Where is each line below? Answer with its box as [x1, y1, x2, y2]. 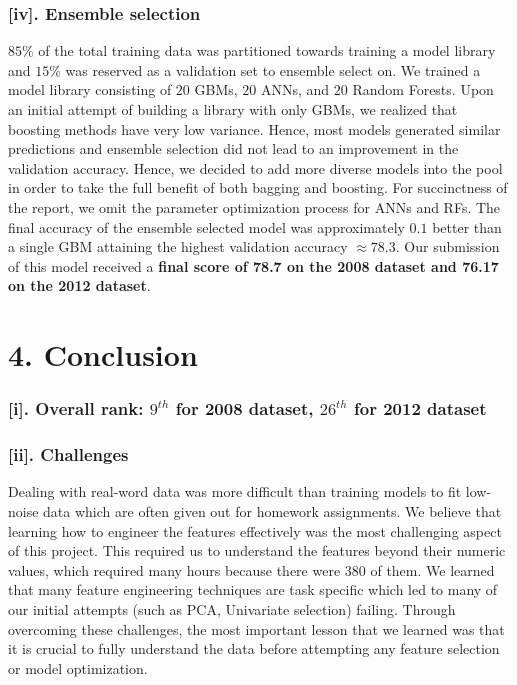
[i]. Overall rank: [8, 396, 144, 421]
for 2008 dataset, [175, 396, 314, 421]
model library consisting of [8, 79, 172, 100]
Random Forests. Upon [352, 79, 494, 100]
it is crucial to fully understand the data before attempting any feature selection [8, 638, 500, 659]
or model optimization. [8, 657, 148, 678]
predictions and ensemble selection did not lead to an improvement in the [8, 138, 459, 159]
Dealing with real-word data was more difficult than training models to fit [8, 481, 462, 502]
